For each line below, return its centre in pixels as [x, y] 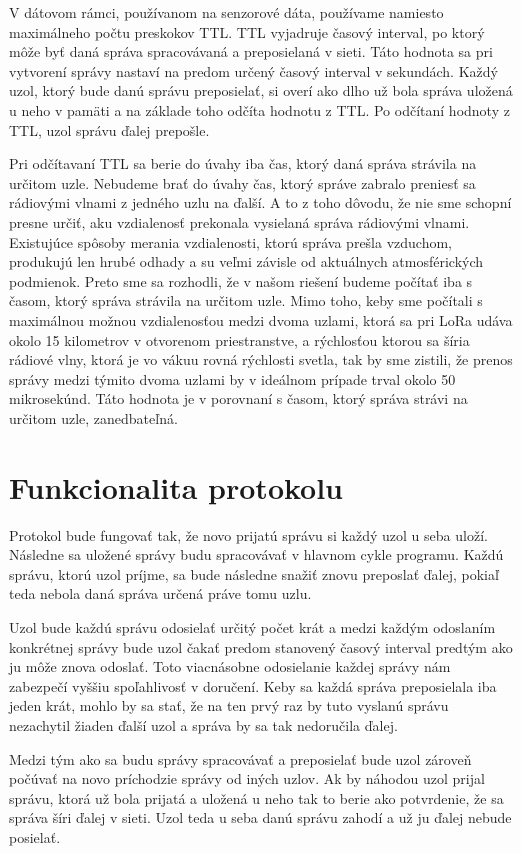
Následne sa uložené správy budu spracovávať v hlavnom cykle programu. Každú [256, 554]
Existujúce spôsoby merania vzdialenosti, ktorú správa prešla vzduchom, [231, 241]
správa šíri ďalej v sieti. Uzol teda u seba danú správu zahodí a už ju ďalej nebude [260, 817]
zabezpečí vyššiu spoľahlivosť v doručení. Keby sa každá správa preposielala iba [253, 685]
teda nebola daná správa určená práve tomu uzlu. [160, 593]
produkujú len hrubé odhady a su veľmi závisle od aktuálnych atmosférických [246, 261]
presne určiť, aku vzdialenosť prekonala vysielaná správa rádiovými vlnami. [239, 221]
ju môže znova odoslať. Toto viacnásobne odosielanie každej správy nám [230, 666]
